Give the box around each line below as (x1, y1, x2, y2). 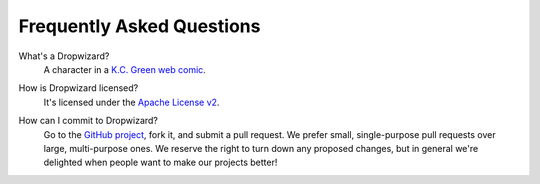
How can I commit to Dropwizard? (18, 115, 159, 127)
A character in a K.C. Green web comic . (43, 63, 207, 75)
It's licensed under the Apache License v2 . (43, 96, 220, 108)
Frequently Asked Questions (18, 15, 261, 37)
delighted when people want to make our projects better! (43, 156, 278, 169)
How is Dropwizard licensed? (18, 82, 139, 94)
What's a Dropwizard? (18, 50, 110, 62)
